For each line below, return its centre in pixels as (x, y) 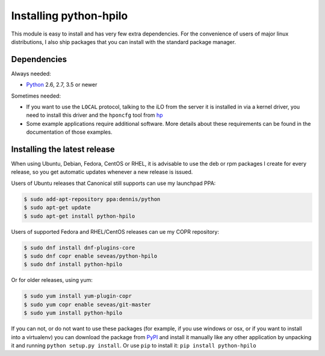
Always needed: (31, 73)
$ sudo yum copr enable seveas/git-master (87, 304)
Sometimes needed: (36, 96)
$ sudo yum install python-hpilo (73, 313)
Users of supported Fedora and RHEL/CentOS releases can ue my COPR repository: (115, 231)
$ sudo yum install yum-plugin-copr (78, 296)
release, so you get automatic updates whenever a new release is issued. (102, 172)
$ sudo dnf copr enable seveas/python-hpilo (91, 256)
